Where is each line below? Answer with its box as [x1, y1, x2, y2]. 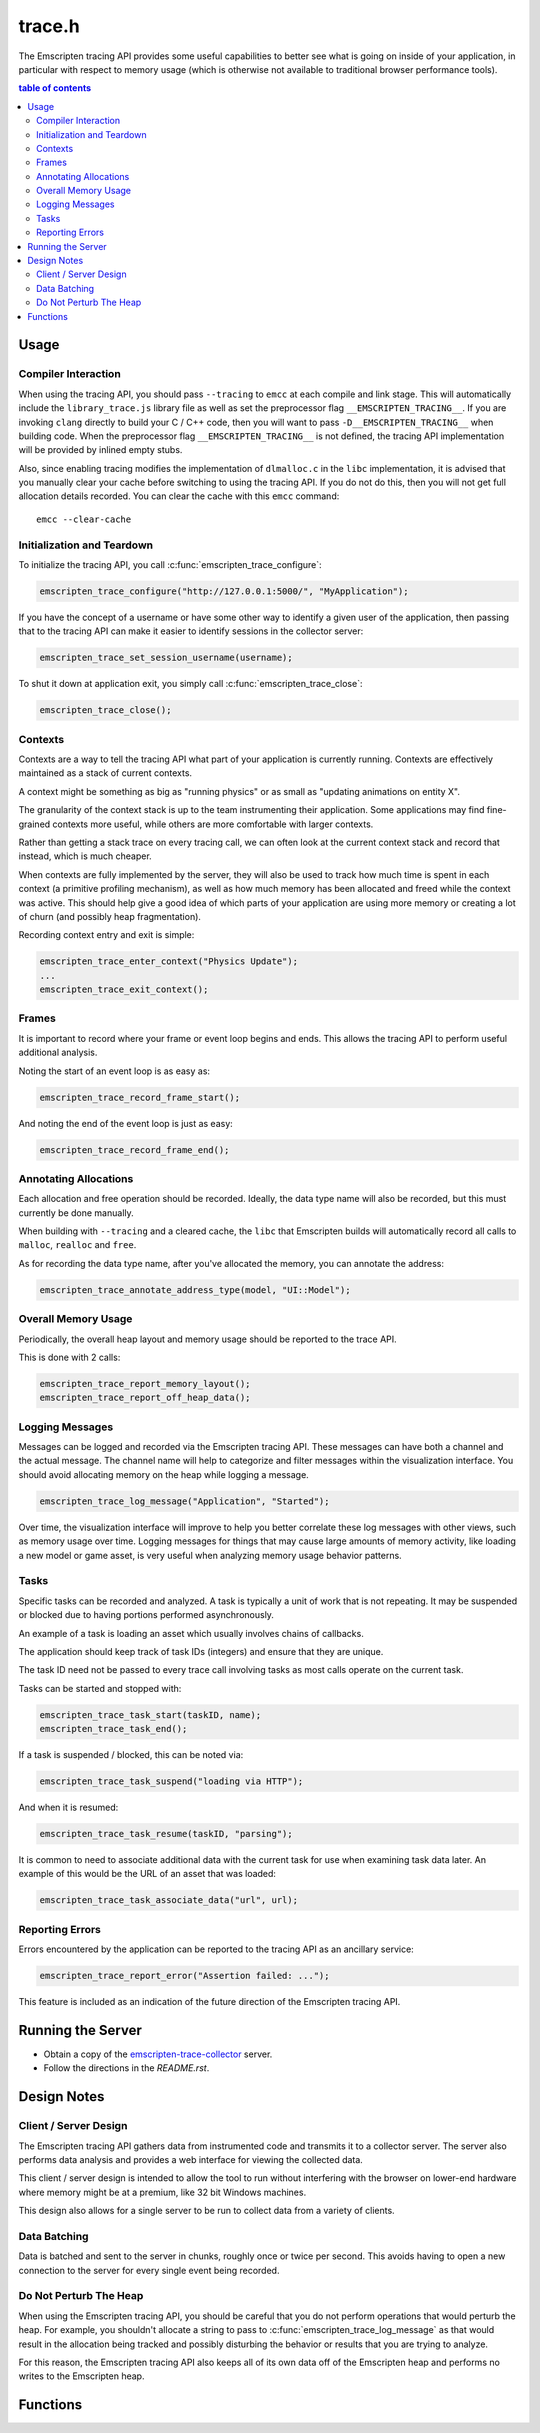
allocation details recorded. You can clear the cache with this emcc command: [18, 490, 340, 502]
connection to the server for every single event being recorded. [18, 2264, 280, 2276]
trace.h [18, 15, 80, 37]
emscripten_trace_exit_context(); [39, 984, 209, 995]
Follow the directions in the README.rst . [43, 2062, 210, 2074]
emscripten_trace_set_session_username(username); [39, 652, 294, 664]
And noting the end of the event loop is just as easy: [18, 1117, 234, 1129]
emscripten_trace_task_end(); [39, 1723, 188, 1735]
